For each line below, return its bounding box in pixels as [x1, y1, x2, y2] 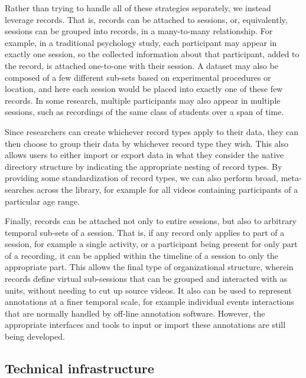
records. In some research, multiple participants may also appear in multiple [5, 94, 281, 106]
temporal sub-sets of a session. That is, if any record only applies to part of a [5, 226, 285, 238]
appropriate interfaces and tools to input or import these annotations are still [5, 318, 286, 331]
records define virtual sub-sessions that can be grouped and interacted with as [5, 272, 288, 285]
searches [5, 183, 34, 195]
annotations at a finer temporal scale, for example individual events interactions [5, 295, 294, 308]
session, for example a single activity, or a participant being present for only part [5, 238, 298, 250]
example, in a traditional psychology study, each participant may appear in [5, 36, 277, 48]
